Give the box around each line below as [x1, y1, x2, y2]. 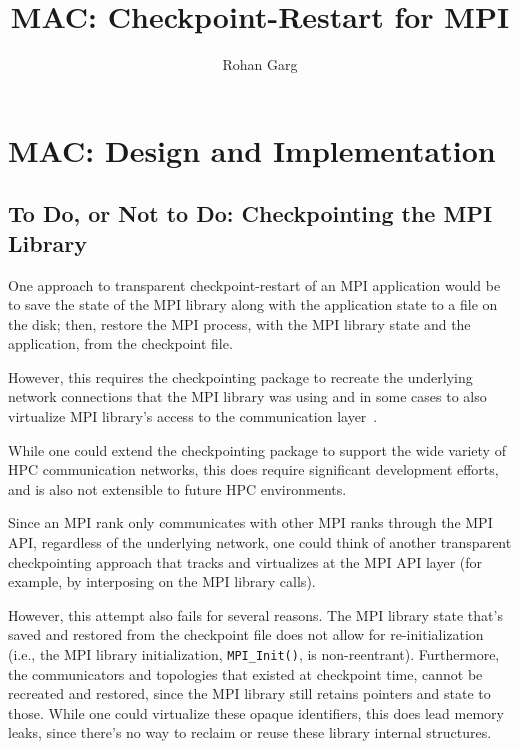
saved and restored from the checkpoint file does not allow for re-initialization [8, 624, 484, 645]
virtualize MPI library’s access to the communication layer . [8, 406, 378, 427]
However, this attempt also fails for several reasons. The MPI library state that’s [8, 604, 503, 625]
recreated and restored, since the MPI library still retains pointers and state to [8, 683, 491, 704]
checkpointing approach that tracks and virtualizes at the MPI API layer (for [8, 551, 483, 572]
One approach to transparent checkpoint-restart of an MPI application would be [8, 274, 501, 295]
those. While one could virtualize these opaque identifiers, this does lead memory [8, 702, 504, 723]
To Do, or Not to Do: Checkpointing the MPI [8, 198, 493, 229]
